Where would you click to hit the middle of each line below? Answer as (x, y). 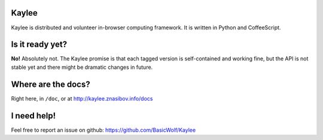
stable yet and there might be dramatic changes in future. (82, 67)
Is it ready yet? (39, 45)
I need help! (33, 116)
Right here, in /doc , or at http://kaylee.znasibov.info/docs (82, 98)
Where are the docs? (51, 84)
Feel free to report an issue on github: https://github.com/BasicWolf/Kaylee (103, 130)
